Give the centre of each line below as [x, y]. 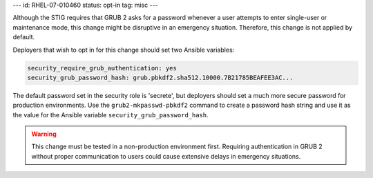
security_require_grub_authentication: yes [102, 68]
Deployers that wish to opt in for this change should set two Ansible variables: [124, 50]
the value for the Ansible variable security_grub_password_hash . [111, 115]
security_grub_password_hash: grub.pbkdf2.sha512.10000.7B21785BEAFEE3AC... [160, 77]
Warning [44, 134]
